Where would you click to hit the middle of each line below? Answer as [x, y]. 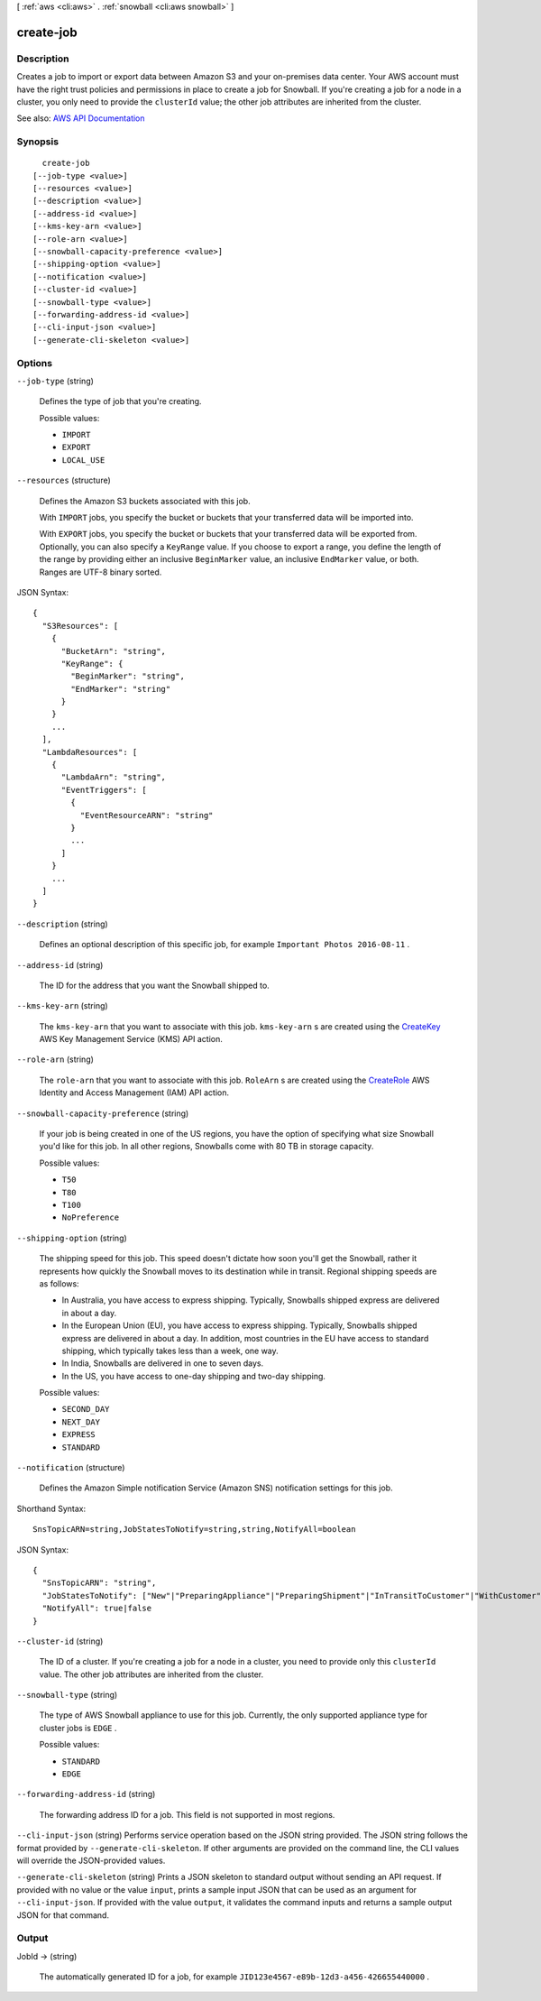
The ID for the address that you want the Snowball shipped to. [154, 985]
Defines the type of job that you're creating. [120, 401]
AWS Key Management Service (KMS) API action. [131, 1039]
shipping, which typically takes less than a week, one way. [170, 1351]
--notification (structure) [71, 1468]
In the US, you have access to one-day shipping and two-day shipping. [194, 1376]
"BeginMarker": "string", [128, 676]
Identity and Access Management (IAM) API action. [134, 1093]
